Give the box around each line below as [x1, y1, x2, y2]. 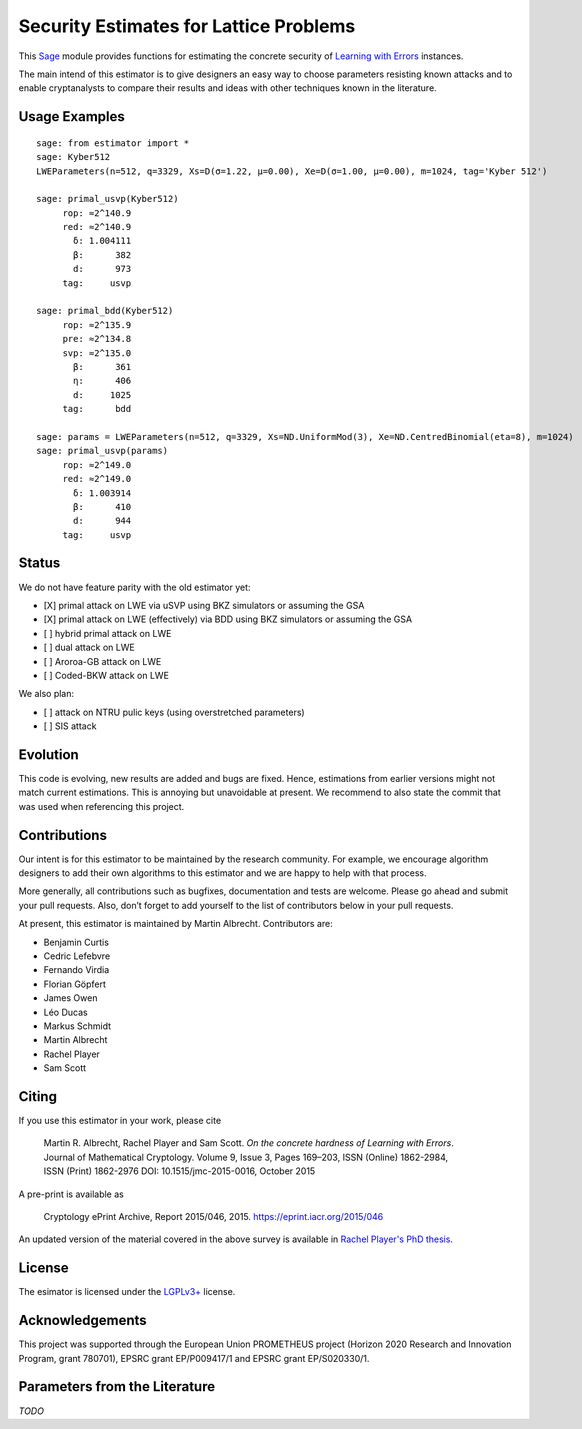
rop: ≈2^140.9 [62, 207, 132, 219]
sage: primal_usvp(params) [36, 445, 169, 457]
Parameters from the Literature [18, 1378, 215, 1395]
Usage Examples [18, 108, 125, 125]
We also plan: [18, 688, 75, 700]
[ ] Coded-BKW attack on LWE [43, 669, 170, 681]
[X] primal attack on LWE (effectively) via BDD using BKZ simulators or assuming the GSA [43, 613, 413, 625]
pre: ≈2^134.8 [62, 333, 132, 345]
